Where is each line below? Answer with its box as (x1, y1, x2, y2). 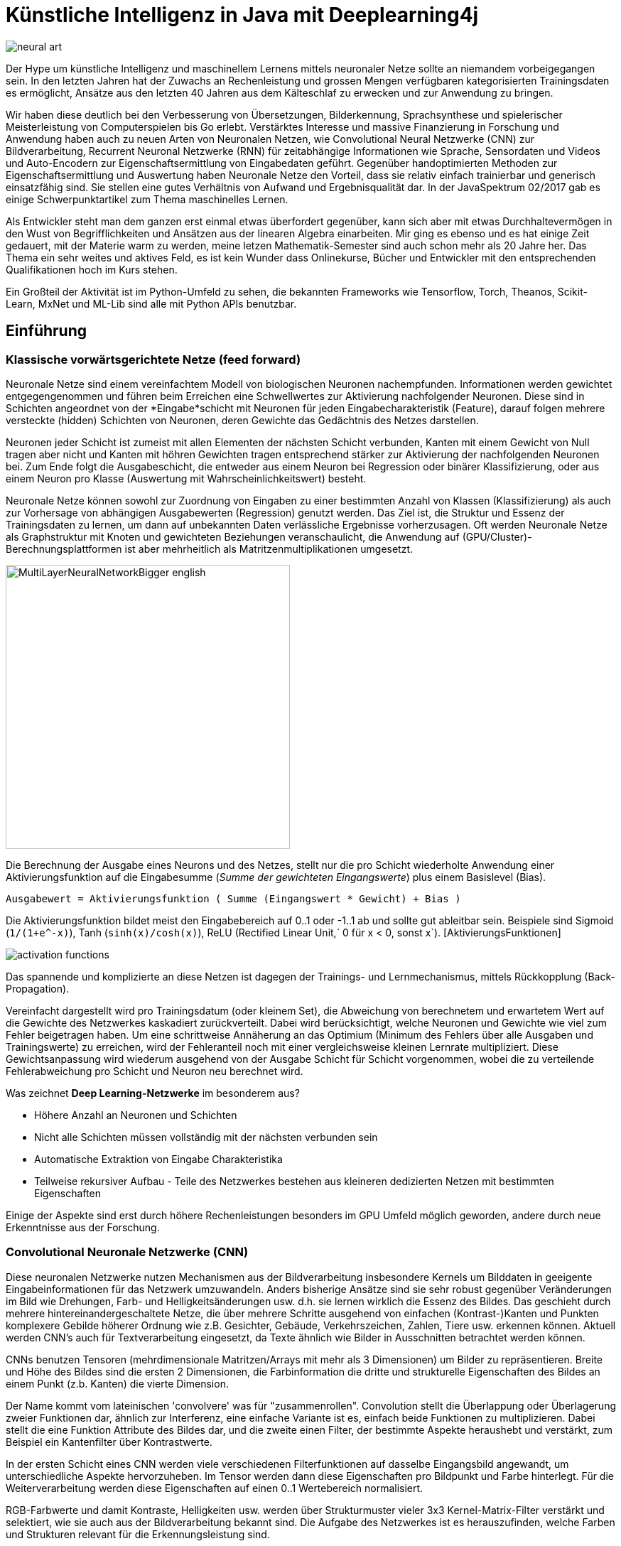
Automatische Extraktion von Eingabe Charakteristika (34, 1152, 283, 1165)
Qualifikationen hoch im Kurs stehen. (6, 263, 178, 276)
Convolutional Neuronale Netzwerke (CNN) (6, 1245, 249, 1260)
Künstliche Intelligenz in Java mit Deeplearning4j (6, 3, 479, 27)
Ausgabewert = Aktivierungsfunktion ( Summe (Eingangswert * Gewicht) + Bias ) (6, 892, 461, 904)
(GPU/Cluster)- (462, 530, 532, 543)
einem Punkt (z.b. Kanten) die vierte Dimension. (6, 1377, 229, 1390)
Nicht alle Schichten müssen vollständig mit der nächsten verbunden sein (34, 1130, 378, 1143)
